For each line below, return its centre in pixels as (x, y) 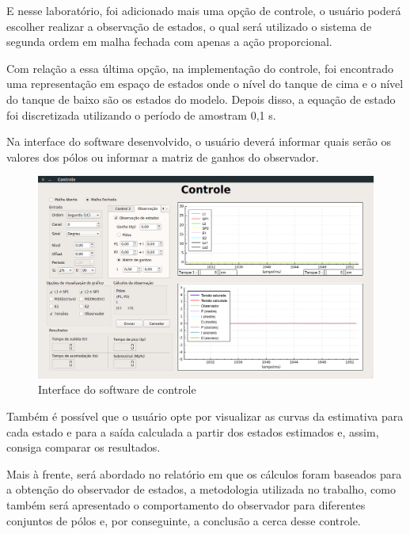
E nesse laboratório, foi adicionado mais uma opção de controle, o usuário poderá (204, 10)
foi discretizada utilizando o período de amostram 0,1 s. (141, 114)
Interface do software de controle (117, 389)
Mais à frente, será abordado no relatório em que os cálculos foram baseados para (204, 473)
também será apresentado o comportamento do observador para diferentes (186, 504)
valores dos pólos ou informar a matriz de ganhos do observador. (163, 156)
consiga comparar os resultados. (84, 447)
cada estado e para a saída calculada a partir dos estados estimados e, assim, (193, 431)
